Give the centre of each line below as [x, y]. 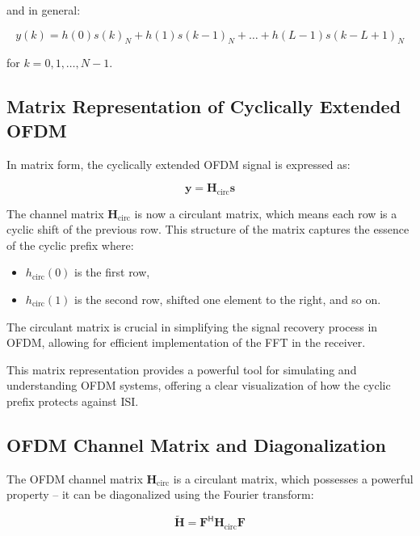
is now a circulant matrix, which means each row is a [266, 213]
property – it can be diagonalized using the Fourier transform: [160, 494]
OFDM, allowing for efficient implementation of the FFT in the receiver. [186, 342]
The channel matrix [55, 213]
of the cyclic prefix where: [70, 245]
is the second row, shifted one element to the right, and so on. [228, 299]
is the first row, [112, 272]
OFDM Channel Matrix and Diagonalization [196, 444]
